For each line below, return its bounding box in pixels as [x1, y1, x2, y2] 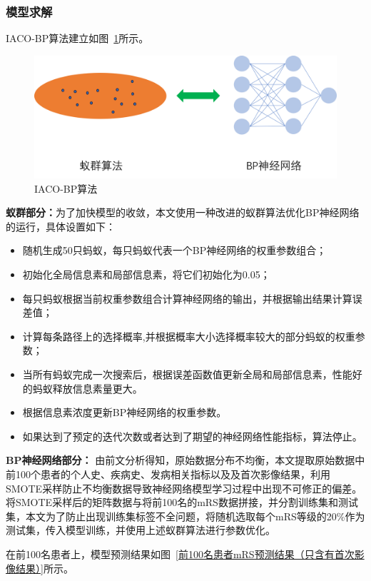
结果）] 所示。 [15, 560, 73, 575]
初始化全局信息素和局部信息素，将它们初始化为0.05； [22, 267, 270, 282]
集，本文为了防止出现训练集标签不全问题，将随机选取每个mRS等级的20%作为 [6, 508, 365, 523]
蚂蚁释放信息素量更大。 [32, 380, 143, 395]
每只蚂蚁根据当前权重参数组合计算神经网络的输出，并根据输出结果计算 [22, 290, 352, 305]
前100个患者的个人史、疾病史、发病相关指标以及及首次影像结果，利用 [6, 466, 330, 481]
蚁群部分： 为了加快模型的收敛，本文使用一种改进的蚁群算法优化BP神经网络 [6, 205, 360, 220]
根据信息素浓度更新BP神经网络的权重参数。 [22, 405, 227, 420]
